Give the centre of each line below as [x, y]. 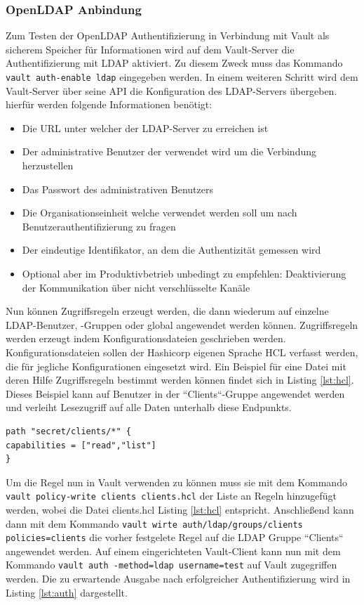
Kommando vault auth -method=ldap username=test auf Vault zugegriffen [171, 565]
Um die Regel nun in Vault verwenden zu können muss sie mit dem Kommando [176, 482]
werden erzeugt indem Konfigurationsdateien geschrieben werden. [146, 338]
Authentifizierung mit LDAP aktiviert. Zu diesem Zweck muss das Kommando [174, 63]
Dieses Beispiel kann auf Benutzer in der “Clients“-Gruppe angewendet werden [175, 393]
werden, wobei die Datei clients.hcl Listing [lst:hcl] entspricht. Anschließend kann [180, 509]
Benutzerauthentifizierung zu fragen [99, 226]
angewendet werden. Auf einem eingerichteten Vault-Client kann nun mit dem [173, 551]
